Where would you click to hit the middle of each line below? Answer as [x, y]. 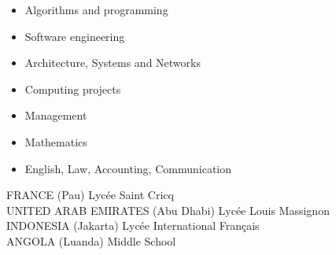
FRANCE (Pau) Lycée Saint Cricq [90, 195]
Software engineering [75, 36]
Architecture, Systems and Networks [113, 63]
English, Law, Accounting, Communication [128, 168]
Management [56, 115]
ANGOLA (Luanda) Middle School [91, 240]
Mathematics [56, 141]
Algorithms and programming [96, 9]
